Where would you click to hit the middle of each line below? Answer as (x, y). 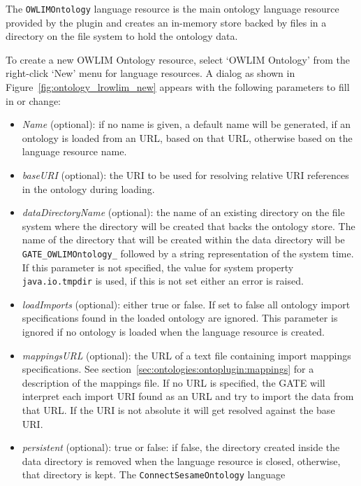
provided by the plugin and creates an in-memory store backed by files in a (166, 22)
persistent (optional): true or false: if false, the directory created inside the (181, 447)
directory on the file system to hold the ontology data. (122, 36)
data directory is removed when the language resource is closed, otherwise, (181, 460)
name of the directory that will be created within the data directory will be (183, 240)
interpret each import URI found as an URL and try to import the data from (188, 396)
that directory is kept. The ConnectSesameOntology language (154, 474)
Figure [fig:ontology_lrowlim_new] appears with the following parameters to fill (178, 87)
